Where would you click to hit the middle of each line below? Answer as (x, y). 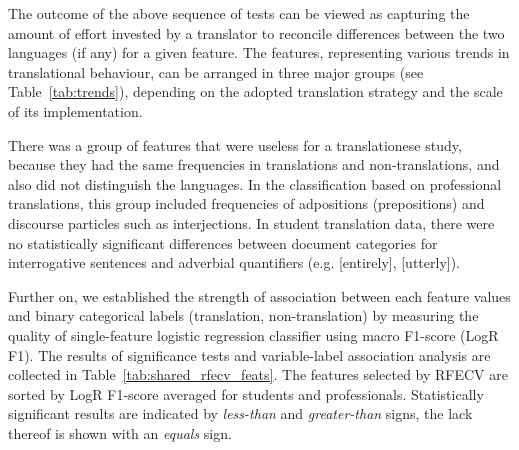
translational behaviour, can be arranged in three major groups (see (216, 71)
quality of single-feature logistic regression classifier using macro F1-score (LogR (253, 334)
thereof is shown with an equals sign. (120, 432)
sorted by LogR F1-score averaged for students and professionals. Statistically (246, 393)
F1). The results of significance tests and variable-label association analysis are (249, 354)
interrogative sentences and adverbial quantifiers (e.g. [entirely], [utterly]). (234, 262)
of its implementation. (75, 110)
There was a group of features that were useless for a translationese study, (235, 144)
